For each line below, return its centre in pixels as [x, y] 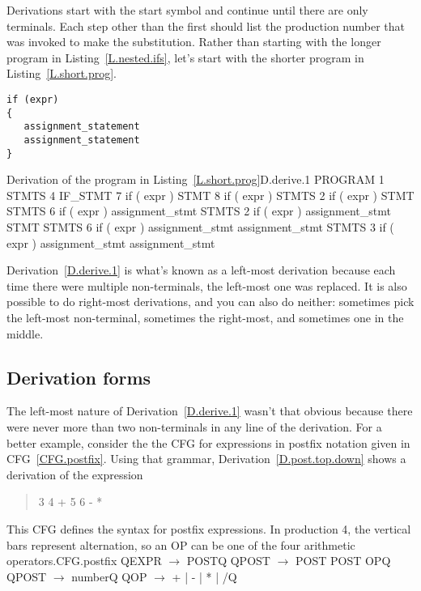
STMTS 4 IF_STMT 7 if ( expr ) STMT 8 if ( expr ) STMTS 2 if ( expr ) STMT [210, 195]
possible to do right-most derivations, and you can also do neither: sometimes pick [210, 302]
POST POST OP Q [343, 561]
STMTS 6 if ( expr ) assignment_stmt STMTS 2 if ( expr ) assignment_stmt [199, 211]
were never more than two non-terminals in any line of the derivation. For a [194, 426]
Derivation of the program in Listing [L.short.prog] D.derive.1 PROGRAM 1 [196, 179]
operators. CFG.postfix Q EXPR [84, 561]
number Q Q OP [109, 576]
